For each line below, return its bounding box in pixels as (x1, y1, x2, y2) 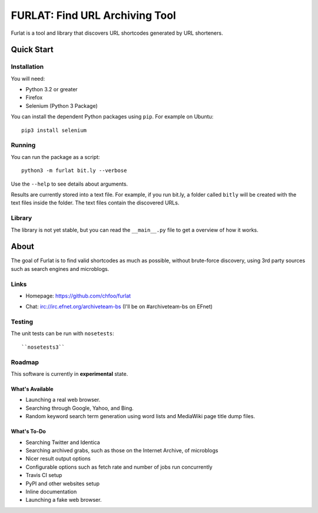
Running (11, 141, 36, 150)
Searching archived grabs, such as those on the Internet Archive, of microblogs (25, 446, 218, 454)
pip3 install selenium (21, 127, 87, 134)
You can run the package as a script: (11, 153, 100, 160)
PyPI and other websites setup (25, 480, 100, 487)
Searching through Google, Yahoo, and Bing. (25, 404, 134, 412)
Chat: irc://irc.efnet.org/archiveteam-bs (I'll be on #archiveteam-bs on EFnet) (25, 303, 213, 310)
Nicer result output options (25, 455, 91, 462)
